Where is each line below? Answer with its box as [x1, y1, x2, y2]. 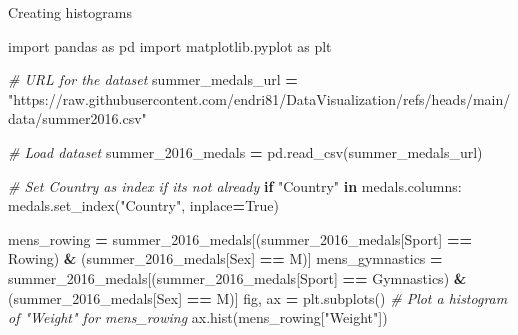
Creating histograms [8, 2, 132, 22]
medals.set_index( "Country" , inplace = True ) [8, 195, 280, 216]
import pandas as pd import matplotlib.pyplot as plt [8, 35, 332, 56]
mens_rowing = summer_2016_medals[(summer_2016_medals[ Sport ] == [8, 228, 472, 249]
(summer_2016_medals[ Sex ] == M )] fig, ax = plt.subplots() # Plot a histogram [8, 287, 508, 308]
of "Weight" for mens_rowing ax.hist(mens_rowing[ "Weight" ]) [8, 307, 388, 328]
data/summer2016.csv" [8, 108, 147, 129]
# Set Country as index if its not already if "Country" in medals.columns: [8, 175, 462, 196]
